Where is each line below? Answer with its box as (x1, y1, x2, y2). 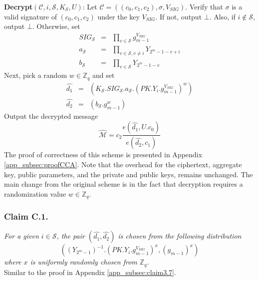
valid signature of (4, 11, 57, 21)
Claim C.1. (4, 210, 48, 223)
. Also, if (209, 11, 236, 21)
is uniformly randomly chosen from (30, 257, 137, 267)
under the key (97, 11, 140, 21)
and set (92, 70, 115, 80)
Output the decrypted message (4, 110, 98, 121)
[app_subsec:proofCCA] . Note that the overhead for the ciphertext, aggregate (4, 159, 242, 169)
